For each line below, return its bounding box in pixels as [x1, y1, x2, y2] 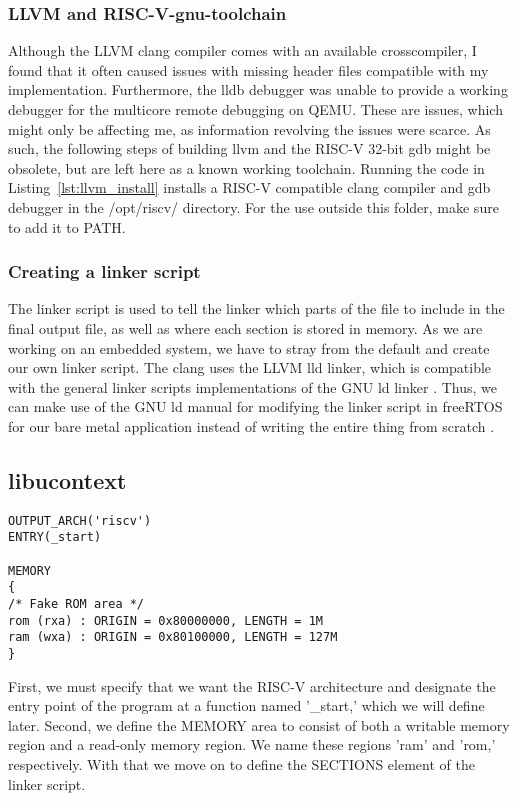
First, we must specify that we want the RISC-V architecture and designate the [8, 675, 496, 696]
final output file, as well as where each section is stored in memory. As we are [8, 317, 483, 338]
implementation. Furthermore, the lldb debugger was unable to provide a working [8, 79, 508, 100]
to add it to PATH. [8, 216, 126, 237]
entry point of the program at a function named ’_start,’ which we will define [8, 695, 485, 716]
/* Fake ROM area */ [8, 597, 145, 612]
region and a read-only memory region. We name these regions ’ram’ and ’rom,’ [8, 734, 496, 755]
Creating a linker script [8, 259, 201, 284]
